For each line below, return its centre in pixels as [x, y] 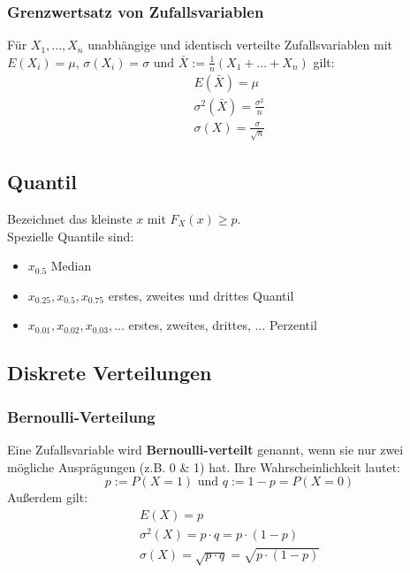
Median [71, 266]
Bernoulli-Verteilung [81, 416]
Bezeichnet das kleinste [70, 218]
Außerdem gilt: [48, 497]
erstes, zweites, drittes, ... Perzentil [223, 325]
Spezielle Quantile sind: [71, 236]
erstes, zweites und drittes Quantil [201, 295]
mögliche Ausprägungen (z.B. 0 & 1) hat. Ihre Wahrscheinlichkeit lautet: [204, 466]
